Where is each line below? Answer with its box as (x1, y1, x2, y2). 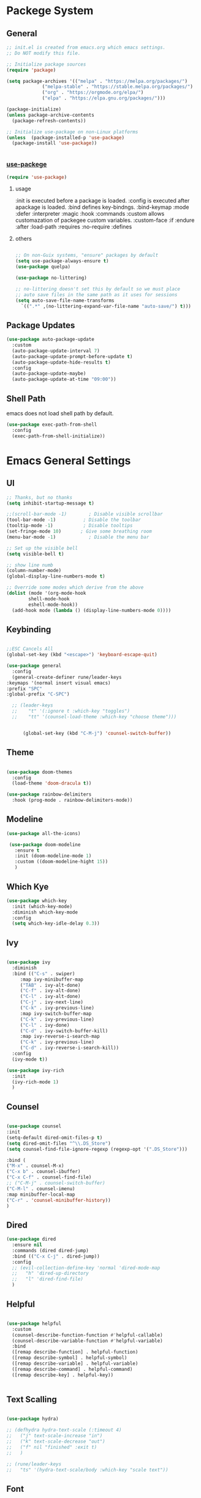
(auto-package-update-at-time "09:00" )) (12, 376, 116, 383)
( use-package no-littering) (15, 275, 87, 281)
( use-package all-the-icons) (6, 830, 81, 836)
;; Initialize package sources (6, 61, 86, 68)
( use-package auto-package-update (6, 336, 95, 343)
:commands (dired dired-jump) (12, 1247, 89, 1253)
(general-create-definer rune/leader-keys (12, 674, 122, 680)
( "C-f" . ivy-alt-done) (20, 987, 81, 994)
